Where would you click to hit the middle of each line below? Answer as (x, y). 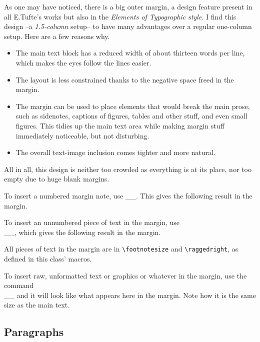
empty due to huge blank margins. (57, 179)
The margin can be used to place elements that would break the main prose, (133, 106)
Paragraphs (34, 332)
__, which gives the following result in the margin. (82, 232)
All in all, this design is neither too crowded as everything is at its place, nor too (128, 169)
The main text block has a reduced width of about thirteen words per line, (130, 53)
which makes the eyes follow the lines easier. (83, 62)
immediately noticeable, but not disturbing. (82, 135)
